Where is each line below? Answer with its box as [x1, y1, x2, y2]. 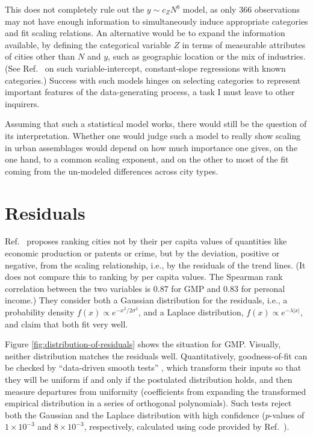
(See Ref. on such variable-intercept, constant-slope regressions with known [5, 61, 286, 74]
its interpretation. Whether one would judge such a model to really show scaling [5, 129, 301, 141]
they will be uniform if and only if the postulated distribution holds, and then [5, 373, 293, 385]
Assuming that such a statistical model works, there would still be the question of [5, 117, 307, 130]
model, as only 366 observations [182, 3, 300, 15]
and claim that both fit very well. [5, 317, 128, 330]
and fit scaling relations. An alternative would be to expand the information [5, 26, 285, 39]
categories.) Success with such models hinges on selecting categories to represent [5, 73, 301, 86]
